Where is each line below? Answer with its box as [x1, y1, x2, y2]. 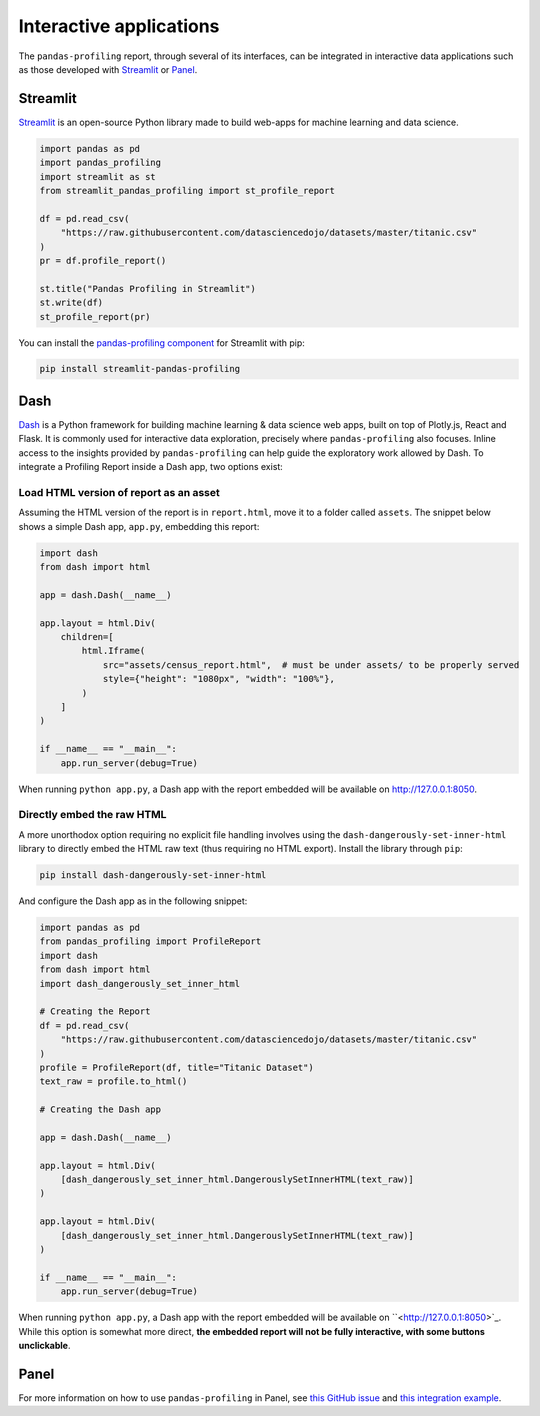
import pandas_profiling [39, 157, 162, 169]
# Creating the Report [39, 1006, 151, 1017]
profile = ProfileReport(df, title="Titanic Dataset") [39, 1061, 314, 1073]
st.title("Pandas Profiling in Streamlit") [39, 283, 257, 294]
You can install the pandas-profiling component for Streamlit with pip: [18, 336, 305, 349]
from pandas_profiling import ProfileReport [39, 936, 262, 947]
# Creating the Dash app [39, 1104, 162, 1115]
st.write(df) [39, 297, 104, 309]
